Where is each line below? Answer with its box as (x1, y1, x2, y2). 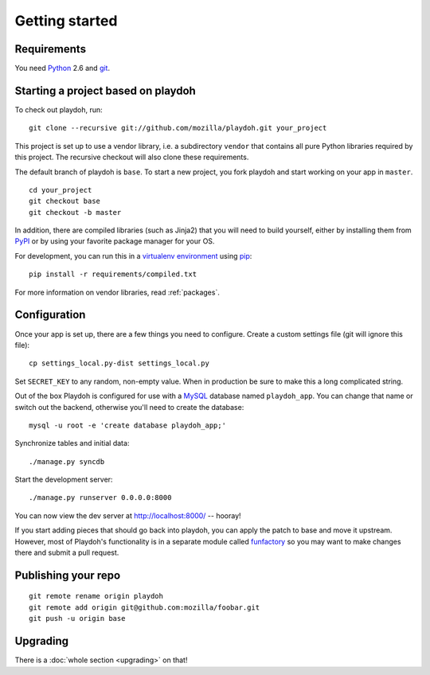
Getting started (14, 12, 118, 29)
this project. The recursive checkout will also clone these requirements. (14, 152, 249, 162)
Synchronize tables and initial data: (14, 439, 130, 448)
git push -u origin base (29, 614, 126, 623)
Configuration (14, 308, 86, 322)
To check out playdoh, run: (14, 104, 103, 115)
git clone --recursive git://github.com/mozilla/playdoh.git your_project (29, 123, 327, 133)
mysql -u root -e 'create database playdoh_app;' (29, 420, 227, 430)
